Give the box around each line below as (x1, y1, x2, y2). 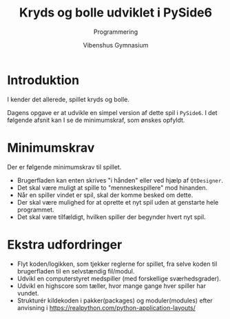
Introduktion (7, 72, 80, 88)
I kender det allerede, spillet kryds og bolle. (7, 95, 129, 103)
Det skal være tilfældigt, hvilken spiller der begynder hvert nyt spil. (17, 212, 206, 221)
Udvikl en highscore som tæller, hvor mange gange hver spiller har (17, 281, 207, 290)
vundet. (17, 289, 39, 297)
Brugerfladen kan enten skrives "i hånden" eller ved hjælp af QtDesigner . (17, 176, 224, 184)
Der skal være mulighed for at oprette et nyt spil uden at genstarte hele (17, 198, 219, 206)
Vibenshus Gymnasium (83, 41, 149, 49)
